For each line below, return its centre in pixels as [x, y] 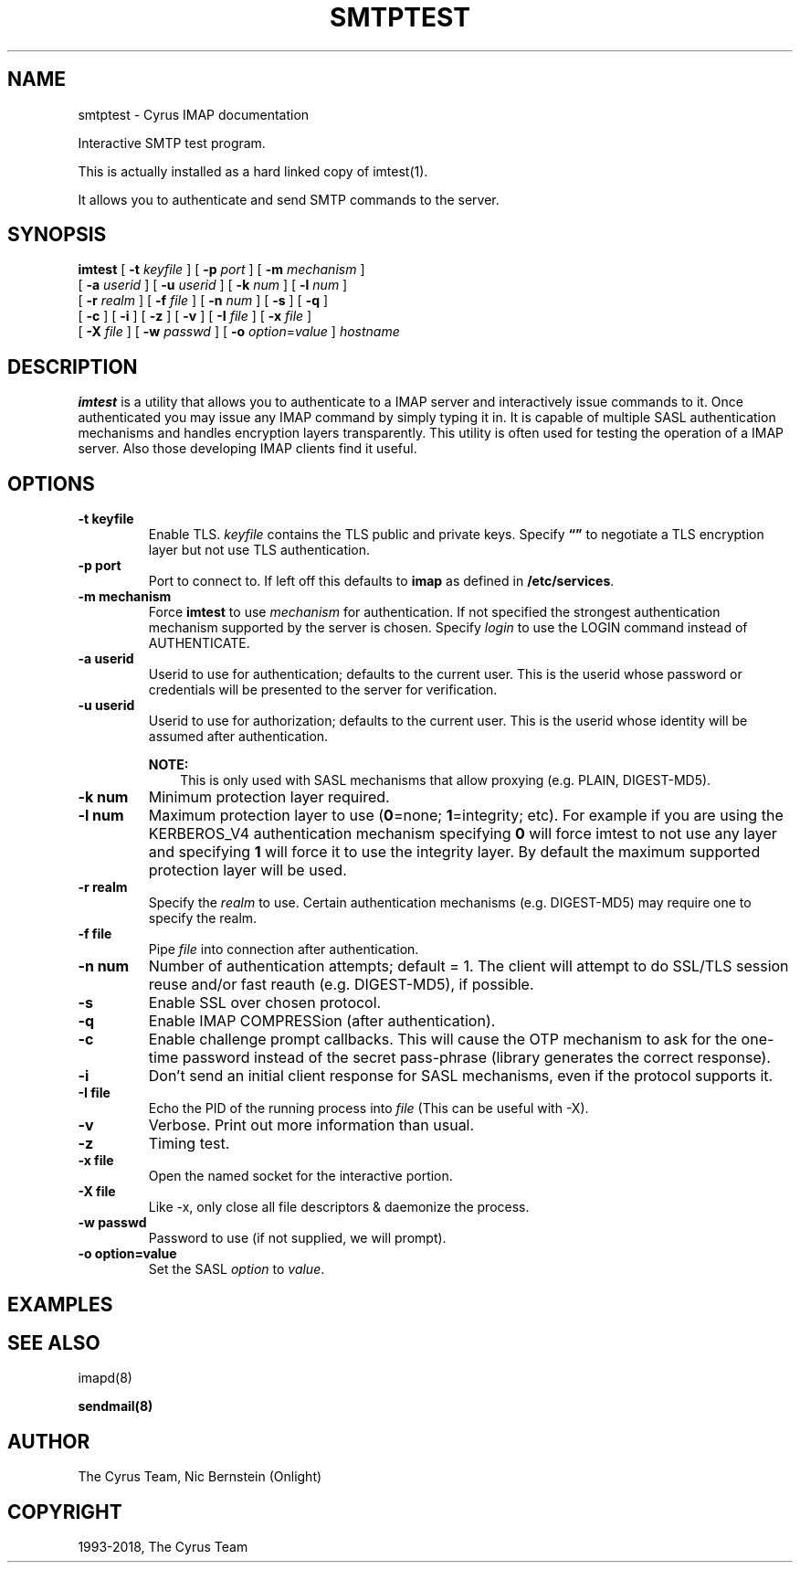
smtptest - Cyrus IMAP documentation [194, 114]
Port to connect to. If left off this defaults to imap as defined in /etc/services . [381, 581]
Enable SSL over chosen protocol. [265, 1003]
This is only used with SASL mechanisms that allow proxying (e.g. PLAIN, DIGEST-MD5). [446, 780]
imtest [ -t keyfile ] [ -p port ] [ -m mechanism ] [221, 270]
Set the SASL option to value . [237, 1269]
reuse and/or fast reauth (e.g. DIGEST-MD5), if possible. [341, 985]
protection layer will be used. [247, 870]
